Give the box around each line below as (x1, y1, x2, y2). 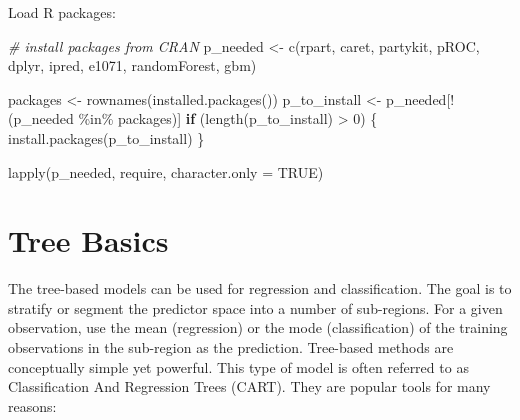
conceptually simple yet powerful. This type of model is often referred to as (8, 356, 469, 377)
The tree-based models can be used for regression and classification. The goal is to (8, 278, 512, 299)
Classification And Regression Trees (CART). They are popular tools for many (8, 376, 491, 397)
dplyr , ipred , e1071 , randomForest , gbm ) (8, 55, 257, 76)
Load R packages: (8, 2, 116, 22)
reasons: (8, 395, 57, 416)
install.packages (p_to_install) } (8, 127, 205, 148)
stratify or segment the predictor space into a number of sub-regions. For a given (8, 297, 503, 318)
